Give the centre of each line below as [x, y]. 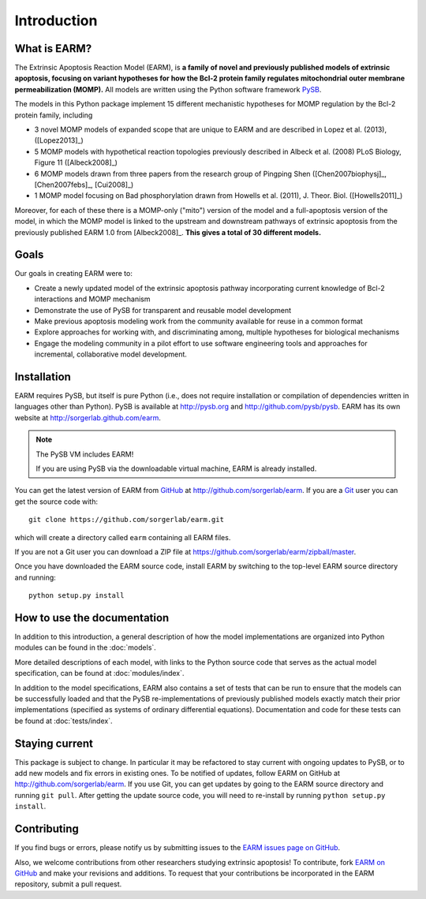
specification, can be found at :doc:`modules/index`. [99, 673]
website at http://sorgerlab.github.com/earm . [88, 417]
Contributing [47, 829]
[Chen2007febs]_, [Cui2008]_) [84, 185]
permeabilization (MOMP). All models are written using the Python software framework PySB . [168, 89]
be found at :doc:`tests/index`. [64, 721]
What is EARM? [53, 48]
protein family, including [54, 115]
